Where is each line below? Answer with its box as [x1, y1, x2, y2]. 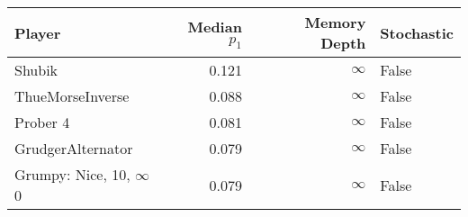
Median [187, 15, 242, 37]
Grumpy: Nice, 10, [14, 164, 130, 185]
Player [14, 22, 61, 43]
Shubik [14, 59, 58, 80]
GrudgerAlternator [14, 138, 133, 158]
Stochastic [380, 22, 454, 43]
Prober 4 [14, 112, 70, 132]
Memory [304, 12, 366, 32]
